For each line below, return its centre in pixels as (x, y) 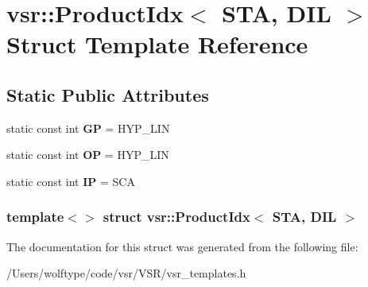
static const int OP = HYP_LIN (88, 155)
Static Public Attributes (108, 94)
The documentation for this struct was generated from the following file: (182, 246)
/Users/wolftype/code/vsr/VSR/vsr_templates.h (126, 273)
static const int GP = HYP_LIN (88, 128)
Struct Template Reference (157, 44)
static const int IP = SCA (71, 181)
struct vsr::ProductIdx (176, 217)
